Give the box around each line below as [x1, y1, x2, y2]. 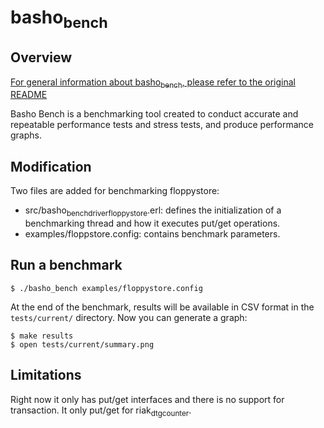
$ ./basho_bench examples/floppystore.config [10, 283, 203, 293]
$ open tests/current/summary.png [10, 339, 155, 350]
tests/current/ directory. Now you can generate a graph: [10, 311, 248, 323]
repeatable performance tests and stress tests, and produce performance [10, 119, 315, 131]
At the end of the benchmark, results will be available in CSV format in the [10, 301, 315, 313]
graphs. [10, 129, 42, 141]
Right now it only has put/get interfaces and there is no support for [10, 393, 285, 405]
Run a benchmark [10, 257, 123, 274]
